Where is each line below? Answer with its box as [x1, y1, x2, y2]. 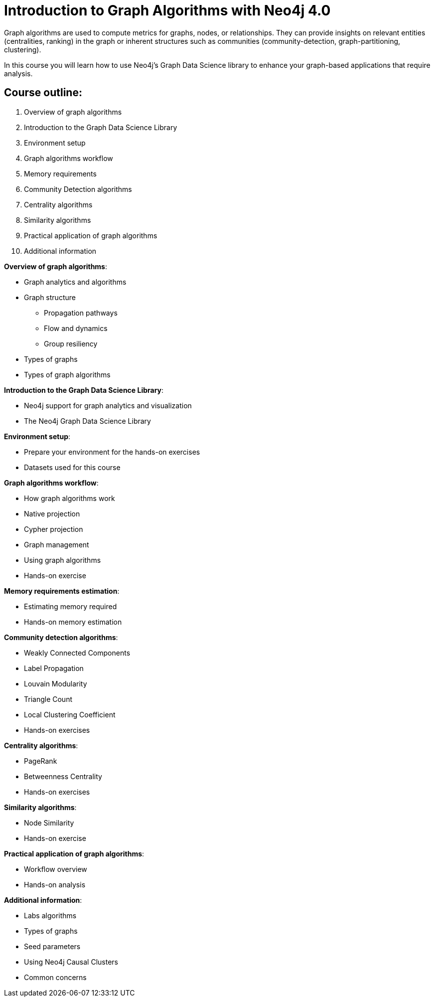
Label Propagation [24, 664, 84, 672]
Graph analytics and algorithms [24, 277, 127, 286]
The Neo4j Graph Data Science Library [24, 416, 151, 425]
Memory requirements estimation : [4, 586, 120, 595]
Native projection [24, 509, 80, 518]
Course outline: [4, 86, 82, 99]
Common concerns [24, 973, 87, 982]
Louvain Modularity [24, 679, 87, 688]
